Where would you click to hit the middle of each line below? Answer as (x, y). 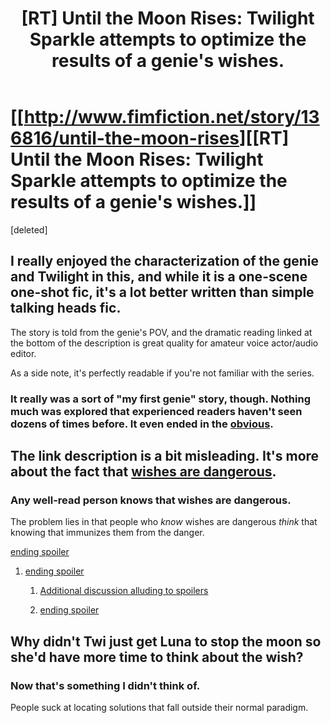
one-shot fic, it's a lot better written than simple (162, 292)
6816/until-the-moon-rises (125, 138)
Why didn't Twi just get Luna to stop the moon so (166, 641)
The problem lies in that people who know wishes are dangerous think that (164, 522)
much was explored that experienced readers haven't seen (156, 411)
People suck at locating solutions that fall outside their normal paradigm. (159, 708)
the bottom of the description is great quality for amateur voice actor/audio (164, 343)
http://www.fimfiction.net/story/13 (171, 117)
